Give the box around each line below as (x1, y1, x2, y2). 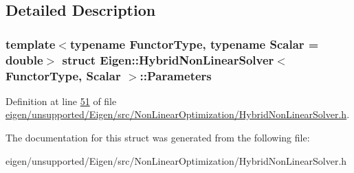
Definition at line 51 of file (5, 93, 117, 108)
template (5, 35, 56, 52)
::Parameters (140, 67, 212, 84)
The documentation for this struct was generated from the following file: (5, 130, 310, 145)
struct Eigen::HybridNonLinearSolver (62, 51, 274, 68)
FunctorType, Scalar (5, 67, 121, 84)
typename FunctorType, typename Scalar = (69, 35, 319, 52)
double (5, 51, 43, 68)
